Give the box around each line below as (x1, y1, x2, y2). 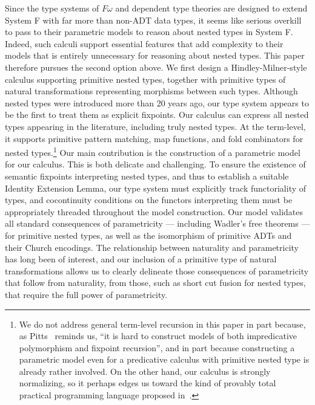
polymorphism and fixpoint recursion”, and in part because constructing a (19, 341, 295, 354)
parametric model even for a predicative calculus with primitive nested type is (19, 353, 310, 366)
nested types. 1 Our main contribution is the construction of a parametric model (5, 144, 300, 158)
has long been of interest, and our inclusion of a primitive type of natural (5, 253, 277, 265)
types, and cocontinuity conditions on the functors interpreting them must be (5, 193, 293, 206)
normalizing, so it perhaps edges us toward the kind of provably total (19, 377, 276, 389)
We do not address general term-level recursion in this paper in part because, (19, 317, 306, 330)
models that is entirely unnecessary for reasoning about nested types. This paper (5, 49, 305, 62)
